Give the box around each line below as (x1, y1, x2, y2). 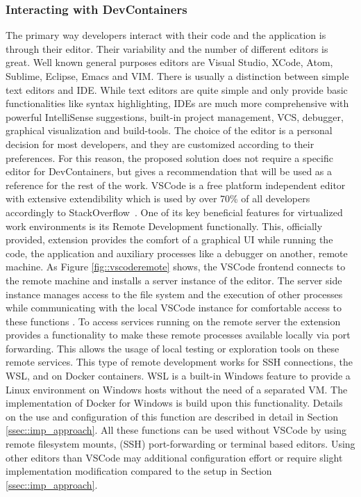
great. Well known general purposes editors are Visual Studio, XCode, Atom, (6, 55, 333, 70)
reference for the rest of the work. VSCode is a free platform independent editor (6, 177, 346, 192)
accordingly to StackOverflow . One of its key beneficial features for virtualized (6, 204, 343, 219)
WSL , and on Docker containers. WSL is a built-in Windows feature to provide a (6, 368, 351, 383)
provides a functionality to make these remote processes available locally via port (6, 327, 351, 342)
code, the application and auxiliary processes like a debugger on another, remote (6, 245, 348, 260)
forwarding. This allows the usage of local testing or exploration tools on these (6, 341, 339, 355)
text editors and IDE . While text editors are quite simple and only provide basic (6, 82, 348, 97)
